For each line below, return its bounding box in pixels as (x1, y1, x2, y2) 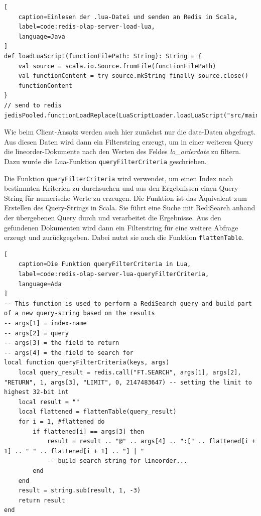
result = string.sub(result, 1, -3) (18, 487, 141, 494)
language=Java (18, 33, 65, 40)
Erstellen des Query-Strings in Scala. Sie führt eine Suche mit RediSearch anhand (4, 202, 255, 213)
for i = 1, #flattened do (18, 418, 105, 425)
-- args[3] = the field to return (4, 339, 119, 347)
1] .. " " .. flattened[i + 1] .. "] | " (4, 447, 145, 455)
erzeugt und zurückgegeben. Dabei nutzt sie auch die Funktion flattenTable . (4, 232, 244, 242)
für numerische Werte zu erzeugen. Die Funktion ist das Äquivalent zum (25, 192, 247, 203)
